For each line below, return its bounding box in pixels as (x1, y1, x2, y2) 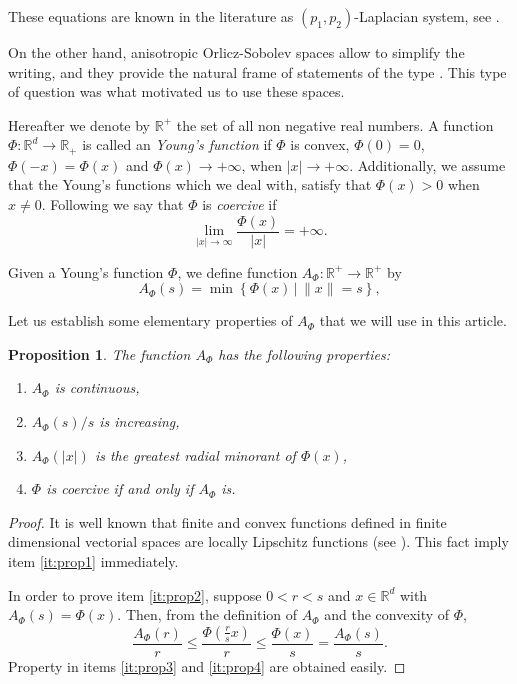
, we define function (177, 261, 298, 282)
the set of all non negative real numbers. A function (176, 114, 494, 135)
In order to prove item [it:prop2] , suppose (8, 584, 262, 605)
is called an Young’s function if (82, 134, 272, 155)
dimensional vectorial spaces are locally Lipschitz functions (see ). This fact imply (8, 531, 509, 552)
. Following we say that (41, 194, 184, 215)
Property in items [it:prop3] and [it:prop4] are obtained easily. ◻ (8, 655, 406, 676)
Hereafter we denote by (8, 114, 151, 135)
